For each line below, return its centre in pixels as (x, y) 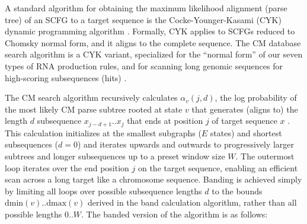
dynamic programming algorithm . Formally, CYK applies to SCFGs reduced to (150, 31)
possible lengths (33, 214)
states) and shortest (246, 132)
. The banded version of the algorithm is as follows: (175, 214)
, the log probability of (256, 97)
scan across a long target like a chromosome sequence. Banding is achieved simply (153, 179)
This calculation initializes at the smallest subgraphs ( (103, 132)
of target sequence (244, 121)
